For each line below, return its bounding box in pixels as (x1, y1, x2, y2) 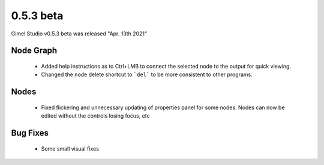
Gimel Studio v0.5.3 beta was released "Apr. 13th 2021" (11, 30, 147, 37)
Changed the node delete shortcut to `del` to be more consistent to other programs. (41, 71, 253, 78)
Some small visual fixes (41, 145, 99, 152)
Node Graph (11, 46, 58, 56)
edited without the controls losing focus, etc (41, 112, 150, 119)
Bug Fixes (11, 128, 49, 138)
